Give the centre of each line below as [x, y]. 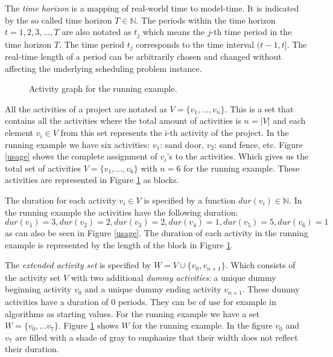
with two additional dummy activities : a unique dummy [173, 277]
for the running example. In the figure [202, 325]
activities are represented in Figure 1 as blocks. [92, 180]
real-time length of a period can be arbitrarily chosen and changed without [143, 56]
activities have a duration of [57, 301]
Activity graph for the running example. [103, 88]
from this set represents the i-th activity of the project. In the [175, 133]
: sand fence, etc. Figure [258, 144]
